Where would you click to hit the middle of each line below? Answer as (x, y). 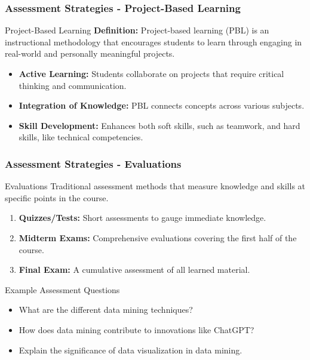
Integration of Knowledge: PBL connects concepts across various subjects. (162, 105)
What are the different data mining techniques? (106, 310)
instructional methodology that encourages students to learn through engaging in (154, 41)
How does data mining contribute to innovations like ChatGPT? (136, 329)
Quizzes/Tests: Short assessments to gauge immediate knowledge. (142, 218)
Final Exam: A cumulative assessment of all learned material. (134, 270)
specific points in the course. (57, 197)
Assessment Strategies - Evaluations (93, 163)
